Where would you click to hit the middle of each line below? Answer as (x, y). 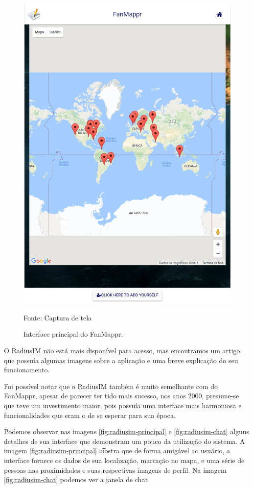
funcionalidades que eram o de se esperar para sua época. (90, 415)
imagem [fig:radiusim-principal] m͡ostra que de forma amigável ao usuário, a (117, 451)
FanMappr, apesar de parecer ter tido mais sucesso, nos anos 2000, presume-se (122, 396)
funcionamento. (27, 370)
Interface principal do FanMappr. (73, 334)
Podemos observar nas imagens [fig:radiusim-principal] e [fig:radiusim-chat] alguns (127, 431)
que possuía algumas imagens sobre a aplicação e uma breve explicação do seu (121, 360)
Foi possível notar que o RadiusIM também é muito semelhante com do (111, 386)
